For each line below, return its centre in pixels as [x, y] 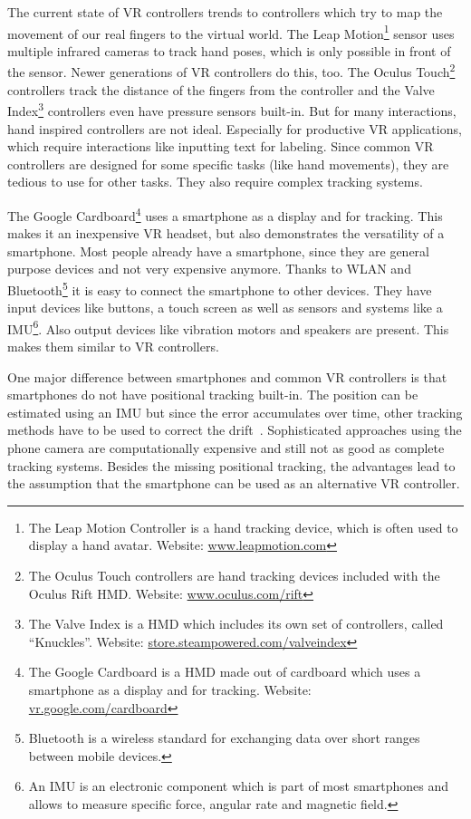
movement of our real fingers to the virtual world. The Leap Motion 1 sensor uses [231, 32]
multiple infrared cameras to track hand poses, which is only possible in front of [229, 50]
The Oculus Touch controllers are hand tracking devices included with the [234, 575]
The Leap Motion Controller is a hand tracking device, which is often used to [243, 527]
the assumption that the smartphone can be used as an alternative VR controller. [234, 483]
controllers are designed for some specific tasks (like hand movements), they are [228, 164]
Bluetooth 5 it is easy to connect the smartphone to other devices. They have [220, 288]
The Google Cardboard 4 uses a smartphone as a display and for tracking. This [225, 214]
